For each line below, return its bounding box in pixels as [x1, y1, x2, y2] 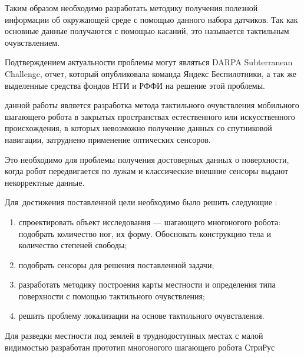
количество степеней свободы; [18, 239, 127, 251]
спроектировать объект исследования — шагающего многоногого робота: [18, 215, 281, 228]
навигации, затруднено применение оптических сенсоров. [5, 133, 211, 145]
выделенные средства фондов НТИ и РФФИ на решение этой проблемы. [5, 79, 265, 91]
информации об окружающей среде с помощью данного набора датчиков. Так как [5, 13, 298, 25]
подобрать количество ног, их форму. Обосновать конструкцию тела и [18, 227, 272, 239]
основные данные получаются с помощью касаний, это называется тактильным [5, 25, 289, 37]
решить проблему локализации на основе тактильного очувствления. [18, 309, 265, 322]
